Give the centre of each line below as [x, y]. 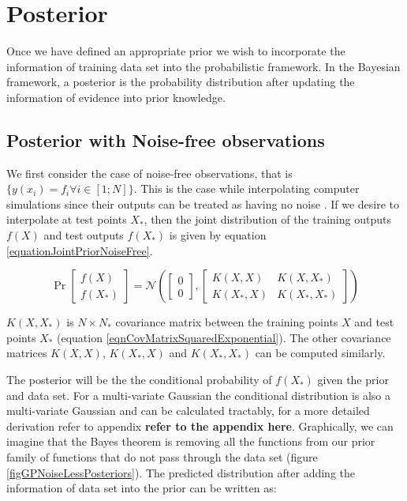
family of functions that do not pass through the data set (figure [162, 457]
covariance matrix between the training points [227, 322]
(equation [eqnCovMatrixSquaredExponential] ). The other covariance [224, 337]
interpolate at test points [67, 219]
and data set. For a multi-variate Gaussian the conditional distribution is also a [199, 395]
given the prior [353, 380]
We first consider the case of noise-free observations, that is [149, 173]
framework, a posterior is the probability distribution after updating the [181, 82]
